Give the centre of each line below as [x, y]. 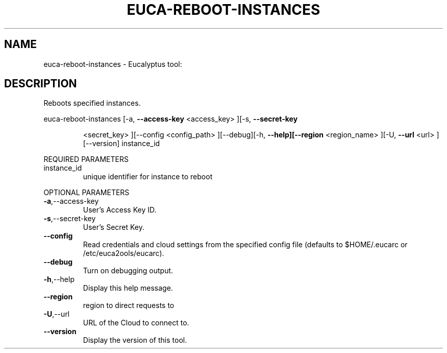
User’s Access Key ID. [120, 210]
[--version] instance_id [121, 144]
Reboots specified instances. [92, 103]
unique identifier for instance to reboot [148, 177]
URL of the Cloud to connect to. [136, 323]
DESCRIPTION [41, 84]
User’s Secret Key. [114, 227]
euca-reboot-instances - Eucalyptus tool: [113, 64]
